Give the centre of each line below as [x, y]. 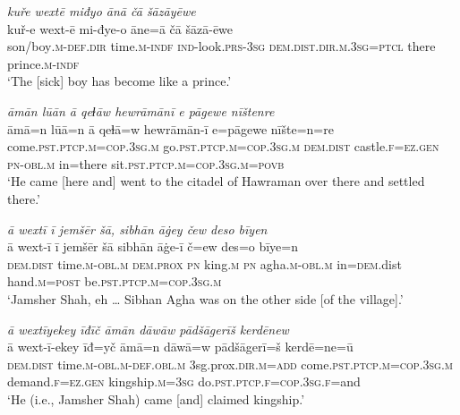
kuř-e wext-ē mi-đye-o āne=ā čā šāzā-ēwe [120, 28]
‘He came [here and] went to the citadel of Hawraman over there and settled [216, 181]
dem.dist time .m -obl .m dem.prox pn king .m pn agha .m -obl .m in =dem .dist [204, 263]
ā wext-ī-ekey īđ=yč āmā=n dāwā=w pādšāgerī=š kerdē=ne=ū [180, 347]
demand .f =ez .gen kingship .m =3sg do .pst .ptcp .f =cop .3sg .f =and [184, 381]
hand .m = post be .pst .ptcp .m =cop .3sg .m [115, 281]
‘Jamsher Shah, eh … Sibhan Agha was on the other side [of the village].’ [205, 298]
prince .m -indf [43, 63]
